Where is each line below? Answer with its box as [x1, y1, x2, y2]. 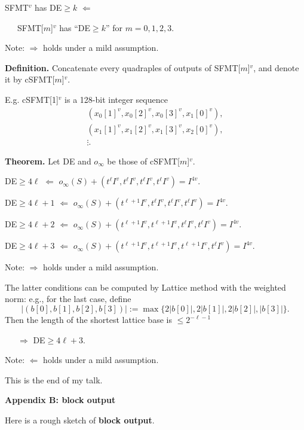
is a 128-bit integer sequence [65, 93, 168, 105]
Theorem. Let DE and [5, 154, 91, 167]
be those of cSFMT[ [107, 154, 180, 167]
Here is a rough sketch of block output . [5, 414, 155, 426]
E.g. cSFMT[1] [5, 93, 59, 105]
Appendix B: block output [5, 394, 116, 406]
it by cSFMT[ [5, 73, 55, 86]
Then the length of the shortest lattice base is [5, 313, 172, 326]
